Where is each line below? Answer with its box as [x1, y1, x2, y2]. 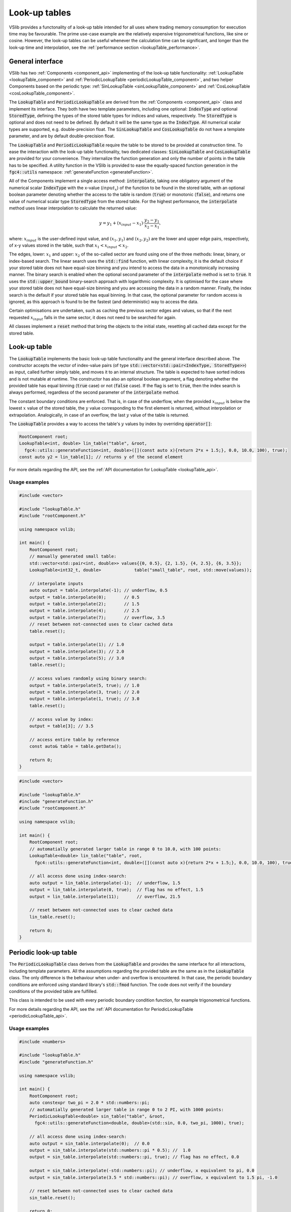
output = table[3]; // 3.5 [29, 723, 94, 729]
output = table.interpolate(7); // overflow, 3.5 [29, 615, 165, 620]
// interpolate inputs [29, 581, 83, 586]
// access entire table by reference [29, 737, 119, 742]
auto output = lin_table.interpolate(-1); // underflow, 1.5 [29, 880, 180, 886]
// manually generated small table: [29, 554, 116, 559]
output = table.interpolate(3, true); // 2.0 [29, 689, 140, 695]
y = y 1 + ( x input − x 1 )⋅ [99, 221, 145, 227]
